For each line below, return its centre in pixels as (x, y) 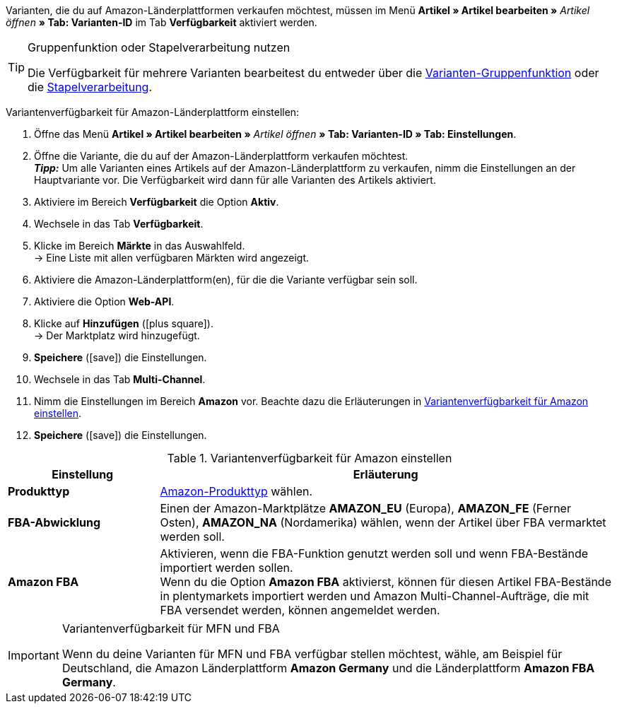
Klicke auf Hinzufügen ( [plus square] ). (124, 323)
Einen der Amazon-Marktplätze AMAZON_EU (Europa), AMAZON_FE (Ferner (365, 508)
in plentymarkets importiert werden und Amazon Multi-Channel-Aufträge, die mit (375, 596)
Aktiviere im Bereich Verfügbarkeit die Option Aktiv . (157, 202)
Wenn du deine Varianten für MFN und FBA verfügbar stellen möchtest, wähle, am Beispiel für (312, 654)
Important (34, 655)
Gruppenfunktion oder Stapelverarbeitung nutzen (159, 47)
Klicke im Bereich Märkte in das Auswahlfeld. (140, 246)
